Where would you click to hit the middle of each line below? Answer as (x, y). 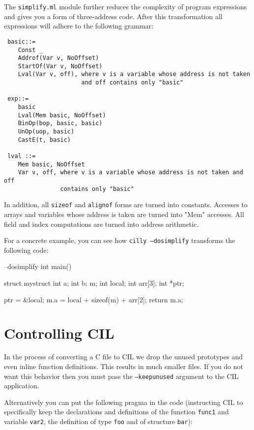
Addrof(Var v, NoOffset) (58, 58)
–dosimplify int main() (38, 266)
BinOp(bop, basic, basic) (60, 123)
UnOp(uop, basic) (46, 132)
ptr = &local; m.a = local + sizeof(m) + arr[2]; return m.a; (94, 299)
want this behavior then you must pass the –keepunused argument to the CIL (121, 376)
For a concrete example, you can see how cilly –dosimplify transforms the (120, 240)
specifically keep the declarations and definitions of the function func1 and (116, 412)
